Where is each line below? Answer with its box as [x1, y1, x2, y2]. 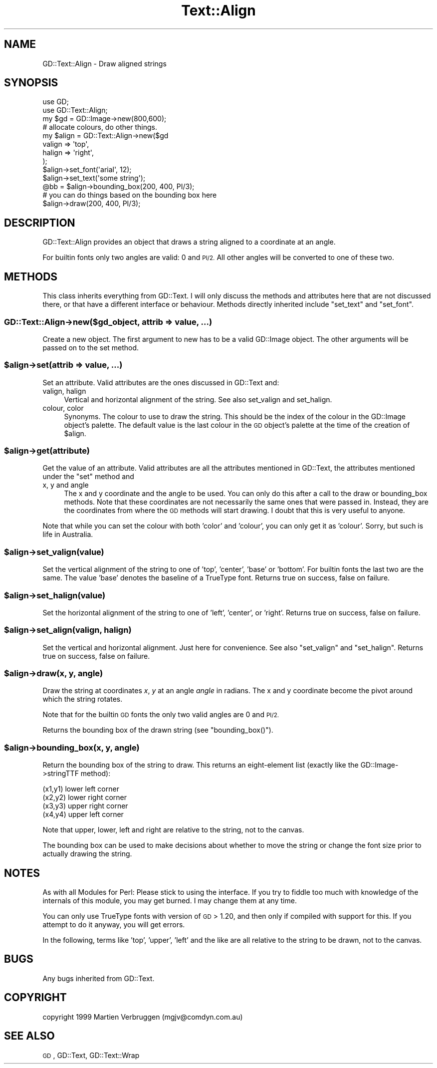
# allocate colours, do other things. [42, 123, 157, 132]
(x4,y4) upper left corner [42, 810, 124, 819]
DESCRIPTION [4, 216, 75, 229]
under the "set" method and [42, 472, 134, 481]
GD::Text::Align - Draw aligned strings [42, 59, 167, 68]
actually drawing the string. [42, 849, 132, 858]
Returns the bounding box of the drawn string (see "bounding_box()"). [42, 726, 273, 735]
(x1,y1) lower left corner [42, 785, 119, 794]
